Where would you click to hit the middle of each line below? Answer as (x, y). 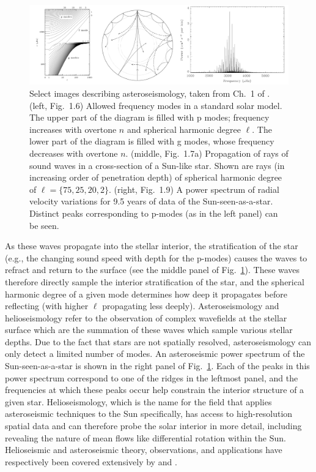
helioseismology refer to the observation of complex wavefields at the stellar (146, 317)
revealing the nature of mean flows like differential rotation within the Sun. (145, 437)
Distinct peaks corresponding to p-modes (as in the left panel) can (154, 213)
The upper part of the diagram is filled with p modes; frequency (149, 117)
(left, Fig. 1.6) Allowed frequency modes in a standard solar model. (156, 105)
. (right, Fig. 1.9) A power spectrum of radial (194, 189)
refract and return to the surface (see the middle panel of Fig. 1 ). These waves (152, 270)
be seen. (44, 225)
